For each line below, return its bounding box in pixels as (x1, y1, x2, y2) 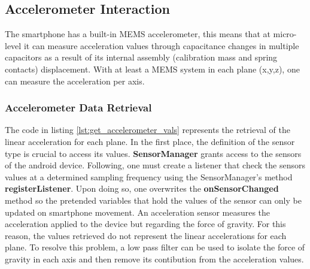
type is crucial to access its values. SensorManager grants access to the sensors (5, 147, 302, 159)
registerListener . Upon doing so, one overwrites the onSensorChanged (5, 182, 279, 195)
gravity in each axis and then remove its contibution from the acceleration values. (5, 252, 304, 265)
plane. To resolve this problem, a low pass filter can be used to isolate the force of (5, 241, 305, 253)
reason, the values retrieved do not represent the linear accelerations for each (5, 229, 287, 241)
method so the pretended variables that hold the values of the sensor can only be (5, 194, 302, 206)
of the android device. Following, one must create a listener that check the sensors (5, 159, 305, 171)
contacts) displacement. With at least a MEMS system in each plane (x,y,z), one (5, 62, 300, 75)
